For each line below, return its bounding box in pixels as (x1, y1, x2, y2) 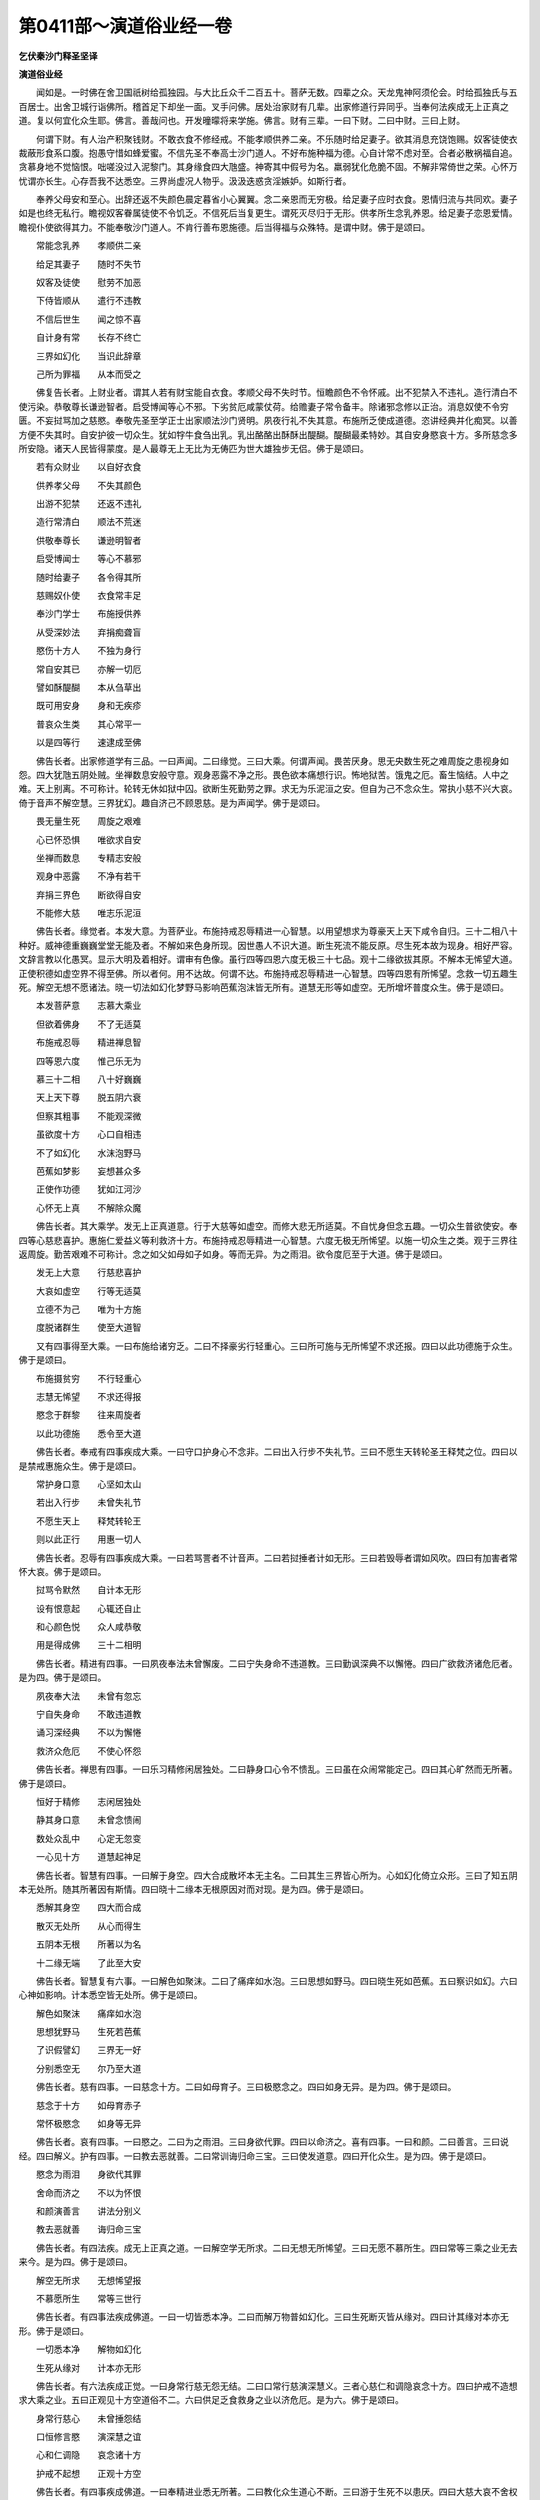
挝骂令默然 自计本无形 (35, 1584, 142, 1596)
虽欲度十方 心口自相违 (35, 1128, 142, 1140)
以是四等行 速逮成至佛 (35, 736, 142, 749)
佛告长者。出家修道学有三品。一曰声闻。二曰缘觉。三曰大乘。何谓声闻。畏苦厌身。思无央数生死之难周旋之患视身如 (35, 755, 509, 767)
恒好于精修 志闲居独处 (35, 1796, 142, 1807)
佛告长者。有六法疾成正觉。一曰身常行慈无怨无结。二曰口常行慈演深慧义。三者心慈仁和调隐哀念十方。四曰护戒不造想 (35, 2380, 518, 2392)
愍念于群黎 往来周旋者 (35, 1409, 142, 1421)
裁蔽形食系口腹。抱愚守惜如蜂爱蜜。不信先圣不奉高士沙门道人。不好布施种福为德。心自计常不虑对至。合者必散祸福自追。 (18, 146, 518, 159)
